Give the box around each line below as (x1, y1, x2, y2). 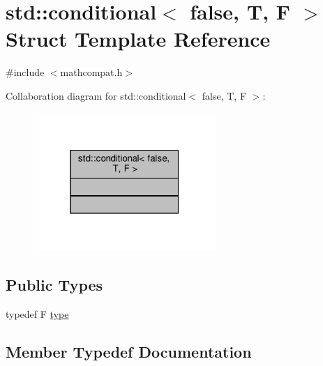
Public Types (6, 274, 103, 296)
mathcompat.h (60, 65, 123, 79)
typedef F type (6, 307, 69, 321)
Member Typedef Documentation (6, 340, 252, 362)
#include (6, 65, 45, 79)
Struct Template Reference (6, 24, 271, 53)
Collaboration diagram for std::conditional (6, 88, 186, 102)
